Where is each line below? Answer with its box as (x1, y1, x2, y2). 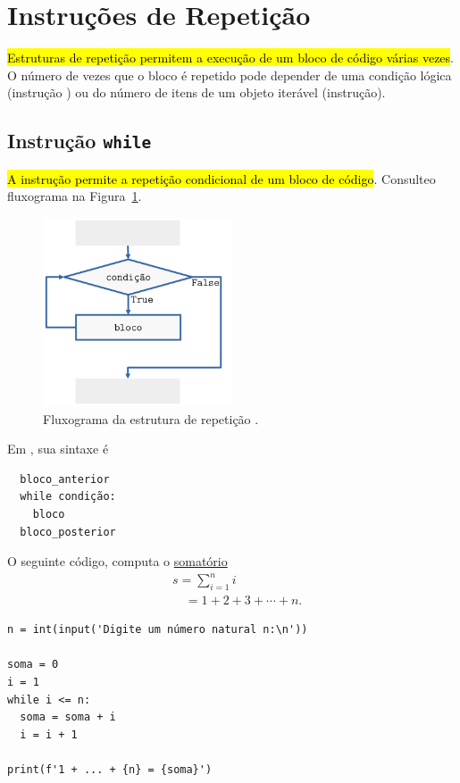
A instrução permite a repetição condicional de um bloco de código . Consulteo (7, 169, 436, 187)
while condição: (20, 490, 116, 504)
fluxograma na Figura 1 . (7, 187, 142, 205)
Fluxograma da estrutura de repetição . (43, 409, 259, 428)
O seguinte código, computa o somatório (7, 552, 228, 571)
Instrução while (7, 127, 152, 154)
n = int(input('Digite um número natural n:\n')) (7, 623, 308, 637)
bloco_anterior (20, 472, 110, 486)
